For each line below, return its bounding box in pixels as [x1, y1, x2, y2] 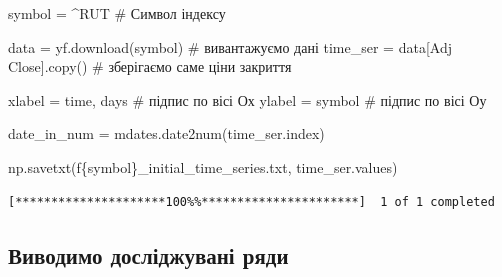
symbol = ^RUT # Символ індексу [8, 3, 226, 23]
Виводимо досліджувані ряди [8, 239, 289, 270]
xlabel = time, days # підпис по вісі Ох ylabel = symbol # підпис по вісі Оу [8, 89, 487, 110]
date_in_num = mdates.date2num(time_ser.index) [8, 123, 325, 144]
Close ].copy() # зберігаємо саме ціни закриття [8, 56, 292, 77]
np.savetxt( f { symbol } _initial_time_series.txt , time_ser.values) [8, 156, 398, 177]
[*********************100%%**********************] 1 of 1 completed [8, 194, 495, 209]
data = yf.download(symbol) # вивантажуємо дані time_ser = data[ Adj [8, 36, 452, 57]
